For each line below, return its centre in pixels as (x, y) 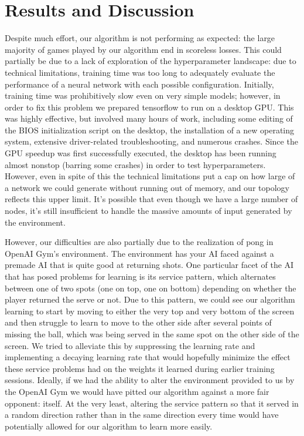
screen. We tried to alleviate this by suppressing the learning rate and (130, 345)
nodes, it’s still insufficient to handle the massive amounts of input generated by (148, 211)
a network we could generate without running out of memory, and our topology (147, 187)
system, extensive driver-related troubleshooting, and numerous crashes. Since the (151, 141)
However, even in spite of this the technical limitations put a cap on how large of (150, 176)
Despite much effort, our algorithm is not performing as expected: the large (140, 38)
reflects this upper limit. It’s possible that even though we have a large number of (151, 199)
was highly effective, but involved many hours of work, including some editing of (149, 118)
